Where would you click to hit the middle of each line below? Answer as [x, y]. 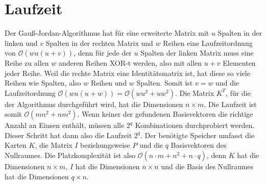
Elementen [239, 62]
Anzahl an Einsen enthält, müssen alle [65, 125]
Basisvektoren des [199, 145]
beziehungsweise [105, 145]
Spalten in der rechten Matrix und [99, 43]
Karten [16, 145]
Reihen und [109, 83]
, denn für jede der [103, 53]
